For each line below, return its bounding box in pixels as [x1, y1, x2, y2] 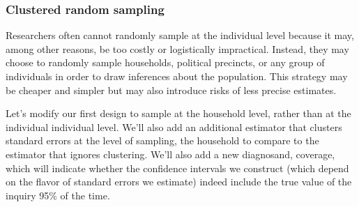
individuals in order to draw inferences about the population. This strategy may [6, 69, 348, 83]
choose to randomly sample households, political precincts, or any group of [6, 55, 325, 70]
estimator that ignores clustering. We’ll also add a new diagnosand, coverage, [6, 146, 335, 161]
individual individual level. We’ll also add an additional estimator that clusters [6, 119, 342, 134]
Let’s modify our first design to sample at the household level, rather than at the [6, 106, 351, 121]
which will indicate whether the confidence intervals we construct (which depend [6, 160, 349, 175]
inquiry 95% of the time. [6, 187, 110, 202]
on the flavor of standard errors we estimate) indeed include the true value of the [6, 174, 352, 189]
